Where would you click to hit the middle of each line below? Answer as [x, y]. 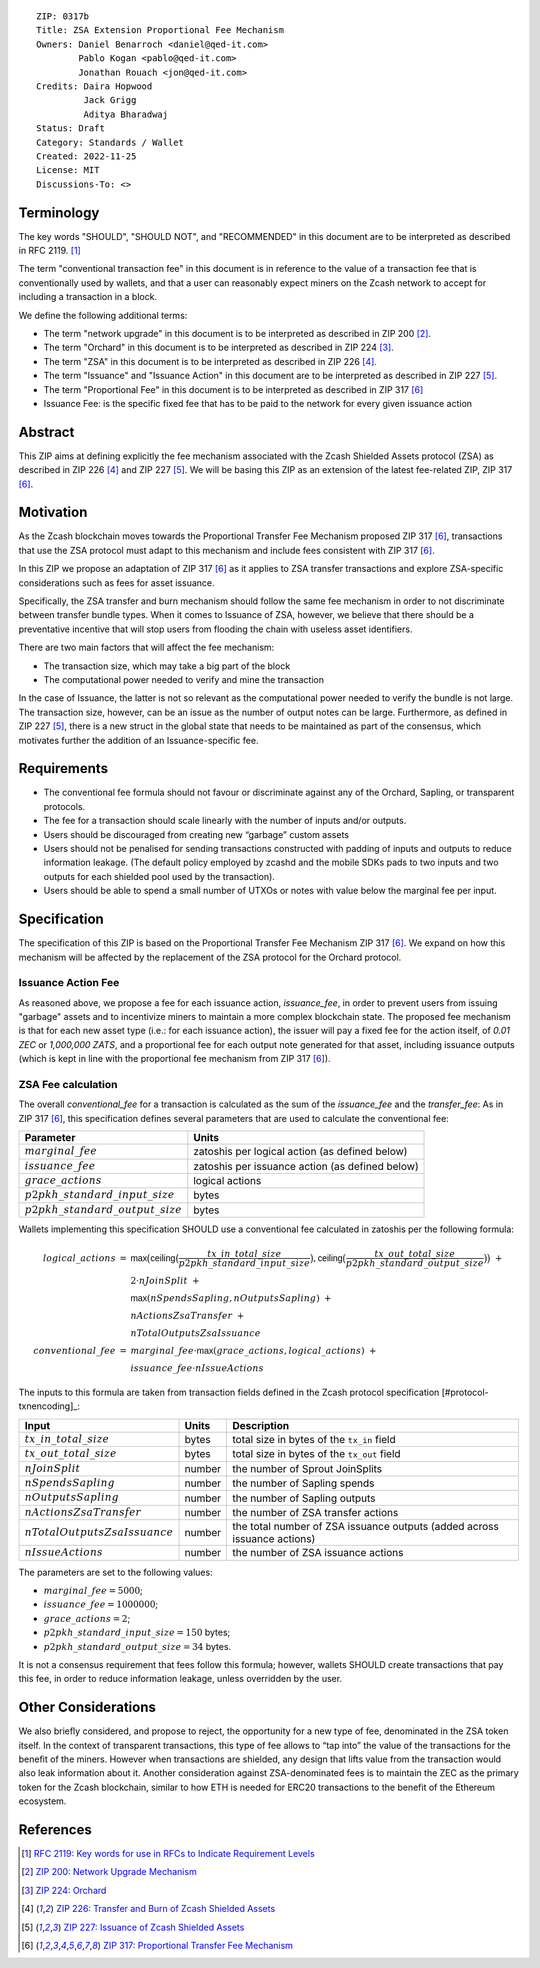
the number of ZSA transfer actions [315, 1512]
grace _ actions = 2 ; [87, 1618]
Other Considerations [87, 1707]
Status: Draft [70, 128]
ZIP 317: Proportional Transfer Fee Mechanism [198, 1946]
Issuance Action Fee [69, 983]
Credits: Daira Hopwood [94, 86]
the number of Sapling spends [303, 1483]
